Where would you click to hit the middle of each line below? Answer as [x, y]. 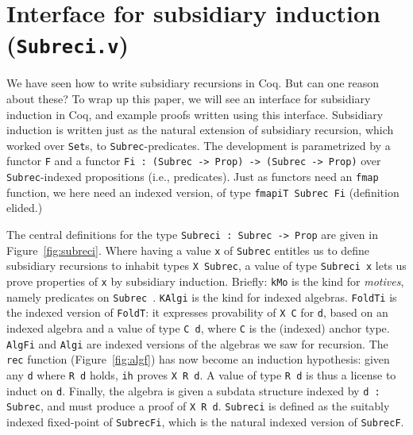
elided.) [25, 208]
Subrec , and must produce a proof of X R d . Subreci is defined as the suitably [198, 406]
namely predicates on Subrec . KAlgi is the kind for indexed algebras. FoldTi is [202, 296]
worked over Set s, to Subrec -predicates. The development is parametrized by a [199, 145]
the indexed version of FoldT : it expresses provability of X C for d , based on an [197, 312]
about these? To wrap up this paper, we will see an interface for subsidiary [189, 99]
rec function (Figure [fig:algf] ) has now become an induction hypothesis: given [198, 359]
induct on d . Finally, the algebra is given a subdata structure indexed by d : [193, 390]
